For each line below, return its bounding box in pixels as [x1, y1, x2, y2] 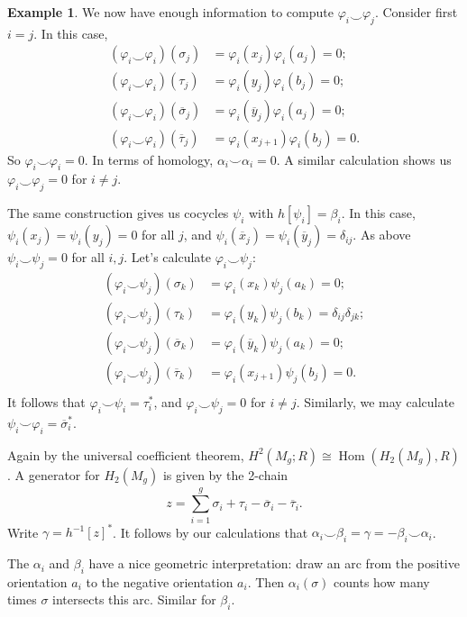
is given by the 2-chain [162, 465, 288, 484]
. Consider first [374, 3, 458, 21]
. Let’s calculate [124, 248, 211, 267]
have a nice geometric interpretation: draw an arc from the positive [88, 554, 460, 573]
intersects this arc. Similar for [52, 590, 216, 609]
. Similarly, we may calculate [296, 393, 455, 412]
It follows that [7, 393, 86, 412]
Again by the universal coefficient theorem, [7, 445, 244, 464]
